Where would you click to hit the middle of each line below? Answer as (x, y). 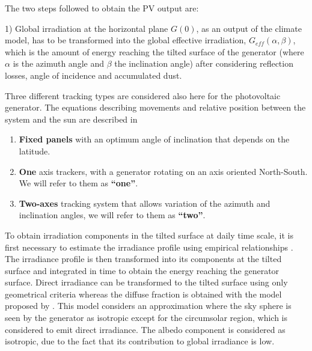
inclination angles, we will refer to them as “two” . (112, 215)
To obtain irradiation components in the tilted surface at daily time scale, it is (149, 235)
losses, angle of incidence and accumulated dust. (93, 75)
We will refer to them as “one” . (78, 183)
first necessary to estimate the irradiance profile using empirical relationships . (149, 247)
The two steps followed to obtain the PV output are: (102, 8)
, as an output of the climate (249, 28)
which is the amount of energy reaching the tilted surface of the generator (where (154, 51)
